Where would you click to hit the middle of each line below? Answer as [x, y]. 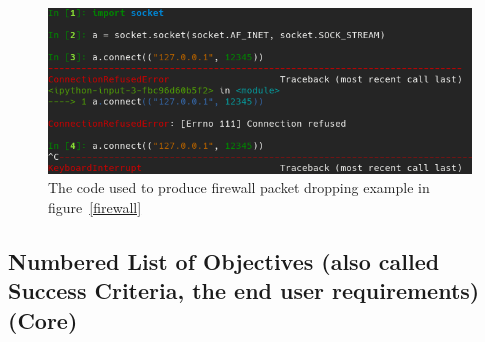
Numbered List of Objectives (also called [224, 260]
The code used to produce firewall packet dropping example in [239, 187]
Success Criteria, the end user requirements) [244, 290]
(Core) [43, 319]
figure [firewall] [95, 206]
